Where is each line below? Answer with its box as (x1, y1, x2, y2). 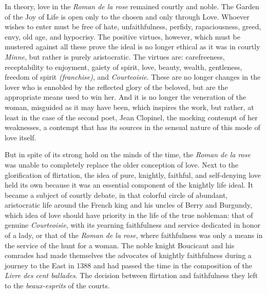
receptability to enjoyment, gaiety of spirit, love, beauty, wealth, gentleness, (5, 61, 242, 72)
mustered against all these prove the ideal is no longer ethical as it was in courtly (5, 41, 260, 52)
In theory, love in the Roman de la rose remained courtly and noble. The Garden (5, 1, 259, 11)
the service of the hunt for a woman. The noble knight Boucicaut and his (5, 240, 235, 250)
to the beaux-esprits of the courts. (5, 280, 110, 291)
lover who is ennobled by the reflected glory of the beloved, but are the (5, 81, 228, 92)
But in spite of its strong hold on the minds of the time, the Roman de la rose (5, 149, 251, 160)
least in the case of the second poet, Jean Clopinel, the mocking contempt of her (5, 112, 258, 122)
